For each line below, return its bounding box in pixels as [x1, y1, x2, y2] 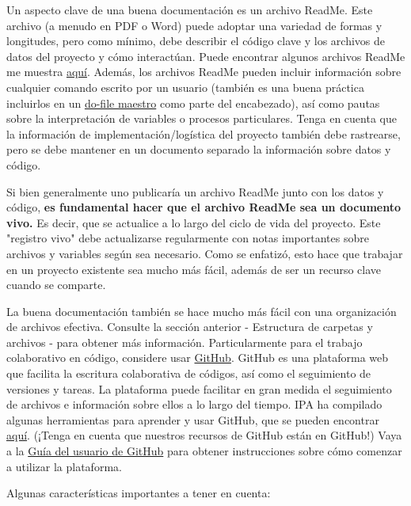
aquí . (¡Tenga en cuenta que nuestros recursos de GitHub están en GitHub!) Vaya [6, 427, 402, 443]
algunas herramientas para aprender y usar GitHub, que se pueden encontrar [6, 411, 379, 428]
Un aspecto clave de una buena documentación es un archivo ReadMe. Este [6, 2, 373, 17]
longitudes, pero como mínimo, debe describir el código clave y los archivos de [6, 32, 385, 49]
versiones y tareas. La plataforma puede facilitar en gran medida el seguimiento [6, 380, 392, 397]
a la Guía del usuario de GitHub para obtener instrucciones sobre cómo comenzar [6, 443, 402, 459]
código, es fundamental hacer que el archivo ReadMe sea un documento [6, 199, 401, 215]
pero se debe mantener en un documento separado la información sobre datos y [6, 141, 391, 158]
